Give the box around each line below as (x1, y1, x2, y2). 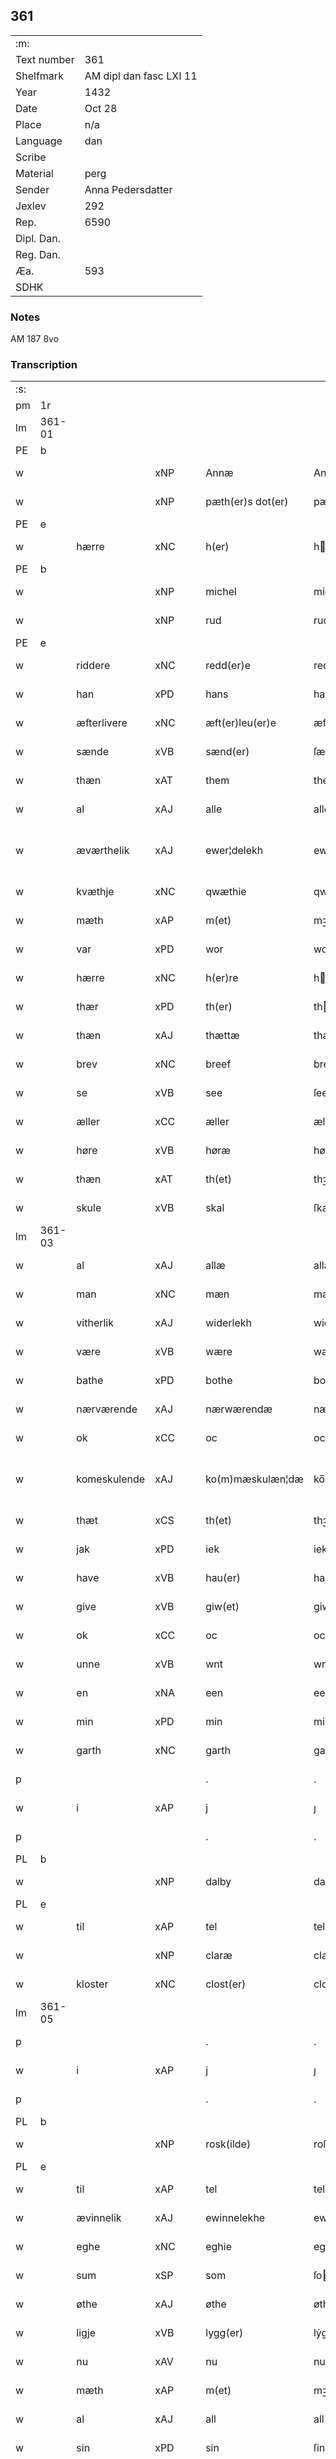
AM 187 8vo (10, 333, 60, 345)
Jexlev (15, 199, 47, 213)
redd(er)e (205, 659, 252, 673)
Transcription (10, 358, 78, 372)
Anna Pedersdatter (84, 182, 173, 196)
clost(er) (205, 1977, 247, 1991)
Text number (15, 52, 75, 66)
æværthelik (76, 844, 130, 858)
